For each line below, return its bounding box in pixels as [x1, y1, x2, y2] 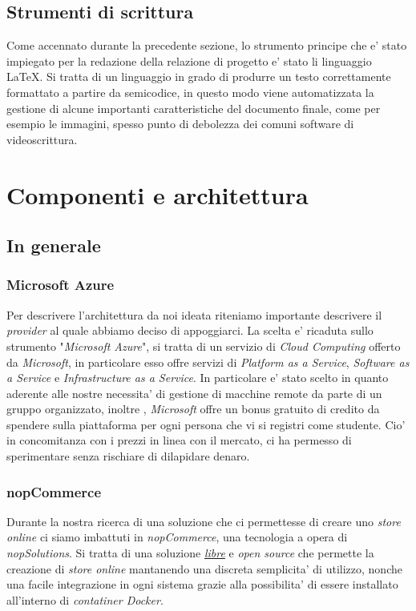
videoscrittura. [6, 131, 78, 147]
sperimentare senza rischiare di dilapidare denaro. [6, 448, 250, 464]
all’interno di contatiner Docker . [6, 591, 164, 608]
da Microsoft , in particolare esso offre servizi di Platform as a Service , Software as [6, 353, 410, 370]
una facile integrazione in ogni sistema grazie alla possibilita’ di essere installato [6, 576, 398, 593]
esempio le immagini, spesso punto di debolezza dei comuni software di [6, 115, 354, 132]
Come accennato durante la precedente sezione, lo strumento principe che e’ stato [6, 37, 407, 54]
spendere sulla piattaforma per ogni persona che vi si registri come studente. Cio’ [6, 416, 406, 432]
